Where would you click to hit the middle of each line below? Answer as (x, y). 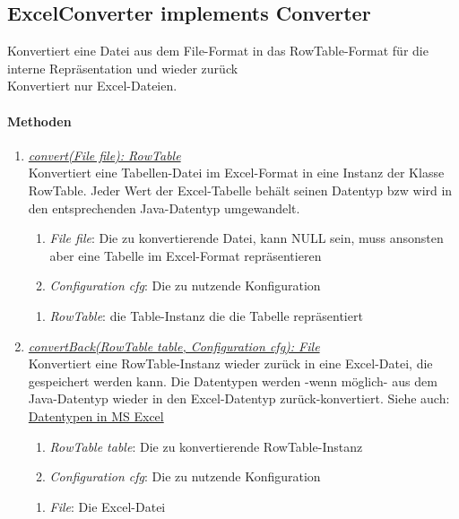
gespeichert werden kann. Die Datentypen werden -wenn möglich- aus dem (233, 381)
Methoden (39, 121)
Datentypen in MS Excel (96, 415)
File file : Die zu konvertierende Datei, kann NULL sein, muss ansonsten (247, 238)
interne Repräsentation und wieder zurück (123, 68)
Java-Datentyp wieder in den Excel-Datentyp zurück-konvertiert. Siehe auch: (239, 398)
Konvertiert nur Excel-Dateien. (92, 86)
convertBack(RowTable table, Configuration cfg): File (174, 346)
